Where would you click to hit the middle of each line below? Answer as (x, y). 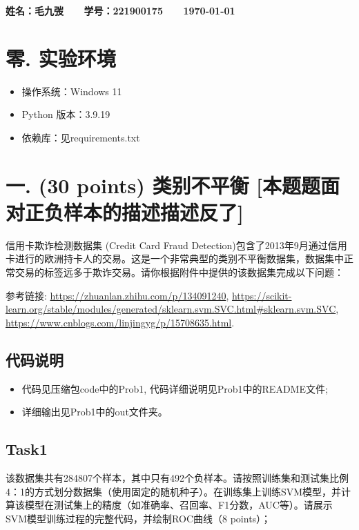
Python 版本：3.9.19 (66, 114)
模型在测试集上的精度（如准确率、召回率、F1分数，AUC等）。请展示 (178, 505)
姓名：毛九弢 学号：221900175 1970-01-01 (120, 10)
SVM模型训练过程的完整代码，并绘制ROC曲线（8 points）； (138, 518)
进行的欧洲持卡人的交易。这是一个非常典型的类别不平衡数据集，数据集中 (179, 258)
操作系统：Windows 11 (72, 91)
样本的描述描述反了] (154, 212)
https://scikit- (262, 295)
